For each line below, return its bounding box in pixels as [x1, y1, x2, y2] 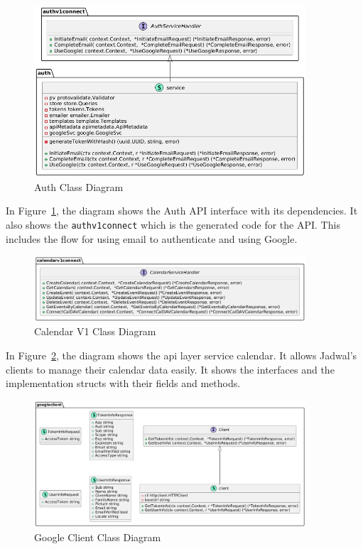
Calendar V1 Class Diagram [34, 324, 156, 339]
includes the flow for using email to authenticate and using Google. [6, 231, 298, 246]
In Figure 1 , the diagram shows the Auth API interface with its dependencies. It [6, 203, 358, 218]
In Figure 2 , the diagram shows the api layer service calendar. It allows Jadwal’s [6, 348, 357, 362]
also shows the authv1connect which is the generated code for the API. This [6, 217, 340, 232]
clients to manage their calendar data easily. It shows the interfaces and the [6, 362, 335, 376]
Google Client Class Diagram [34, 529, 161, 544]
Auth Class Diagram [34, 179, 124, 194]
